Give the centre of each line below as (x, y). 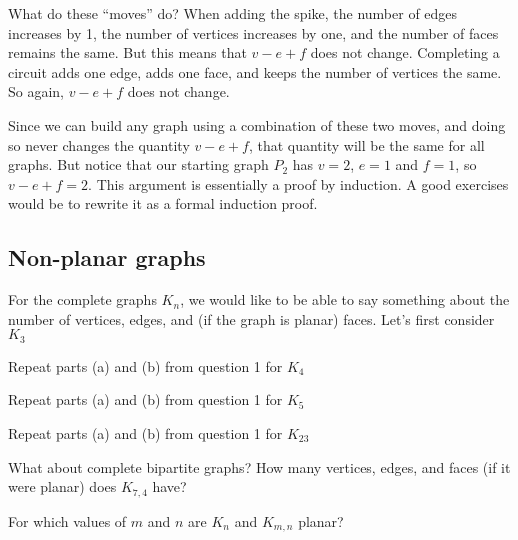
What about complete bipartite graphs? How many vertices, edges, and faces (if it (259, 466)
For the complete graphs (82, 299)
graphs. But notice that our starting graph (138, 164)
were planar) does (62, 486)
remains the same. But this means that (127, 52)
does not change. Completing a (405, 52)
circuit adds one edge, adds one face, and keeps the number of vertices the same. (255, 71)
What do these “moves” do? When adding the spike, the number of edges (233, 13)
